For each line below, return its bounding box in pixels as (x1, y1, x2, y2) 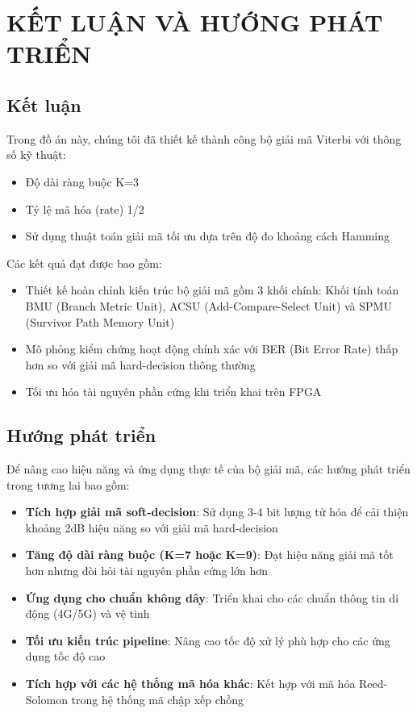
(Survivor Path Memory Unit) (25, 313, 175, 330)
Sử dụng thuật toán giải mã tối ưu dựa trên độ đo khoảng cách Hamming (25, 227, 390, 244)
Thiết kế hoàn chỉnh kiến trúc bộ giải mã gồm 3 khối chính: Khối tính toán (25, 281, 399, 298)
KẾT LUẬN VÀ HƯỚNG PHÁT (6, 6, 383, 39)
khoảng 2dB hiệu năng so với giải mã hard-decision (25, 519, 278, 536)
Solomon (25, 690, 68, 707)
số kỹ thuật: (6, 146, 66, 163)
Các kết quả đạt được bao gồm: (6, 254, 162, 271)
